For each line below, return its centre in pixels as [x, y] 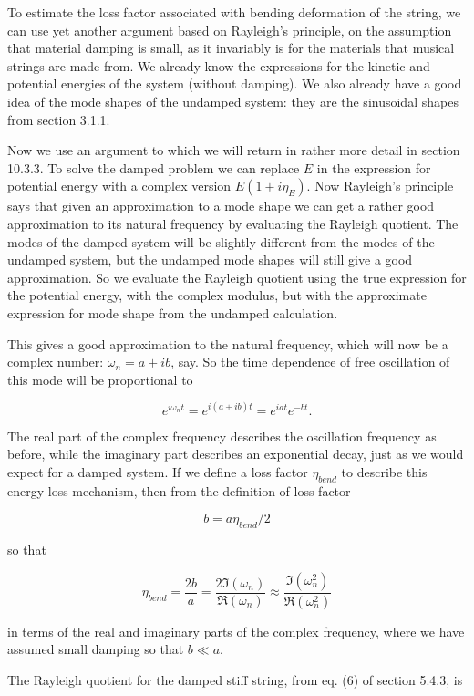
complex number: [56, 362]
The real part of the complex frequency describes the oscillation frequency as [222, 436]
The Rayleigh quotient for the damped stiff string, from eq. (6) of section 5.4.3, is [235, 679]
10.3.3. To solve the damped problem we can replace [154, 167]
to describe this [384, 471]
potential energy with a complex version [119, 186]
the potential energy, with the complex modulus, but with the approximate [217, 295]
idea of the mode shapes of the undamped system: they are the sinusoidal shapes [233, 101]
